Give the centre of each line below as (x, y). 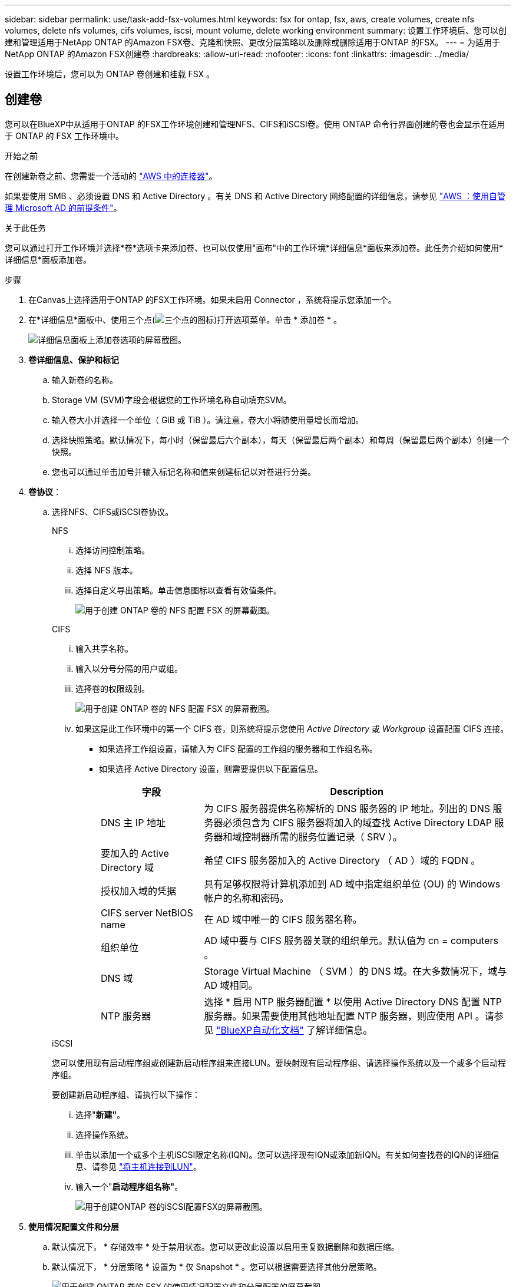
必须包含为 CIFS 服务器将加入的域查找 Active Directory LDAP (357, 822)
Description (357, 791)
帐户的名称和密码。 (247, 898)
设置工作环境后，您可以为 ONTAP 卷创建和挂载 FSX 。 (110, 74)
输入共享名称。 (104, 648)
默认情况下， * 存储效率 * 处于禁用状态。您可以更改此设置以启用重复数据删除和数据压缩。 (226, 1246)
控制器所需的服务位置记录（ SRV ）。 (322, 836)
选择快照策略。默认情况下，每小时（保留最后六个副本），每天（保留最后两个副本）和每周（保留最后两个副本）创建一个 (281, 440)
